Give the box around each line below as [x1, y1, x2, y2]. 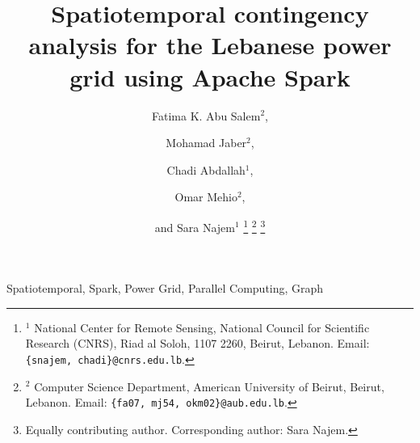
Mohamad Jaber [166, 134, 247, 151]
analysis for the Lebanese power [28, 28, 392, 61]
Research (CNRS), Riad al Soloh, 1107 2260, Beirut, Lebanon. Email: [25, 335, 370, 352]
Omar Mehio [174, 188, 237, 205]
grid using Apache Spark [69, 60, 351, 93]
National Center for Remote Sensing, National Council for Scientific [34, 319, 370, 335]
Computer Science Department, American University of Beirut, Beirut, [34, 378, 384, 394]
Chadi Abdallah [166, 161, 246, 178]
